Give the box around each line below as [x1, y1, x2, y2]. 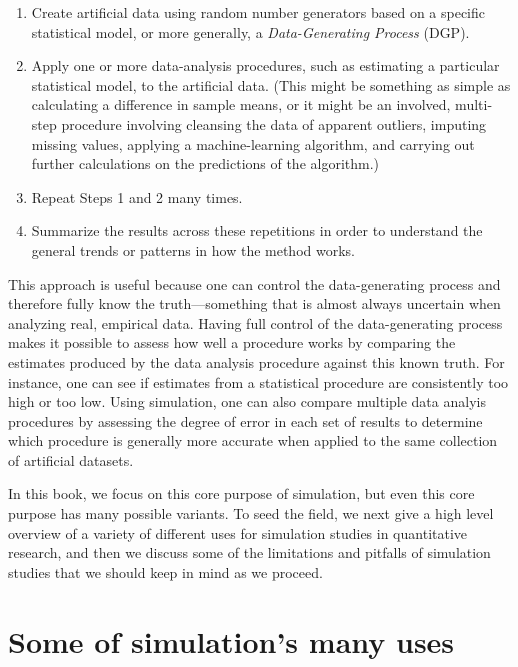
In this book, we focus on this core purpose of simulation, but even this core [8, 483, 475, 504]
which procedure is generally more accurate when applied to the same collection [8, 430, 498, 451]
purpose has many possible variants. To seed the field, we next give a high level [8, 503, 494, 524]
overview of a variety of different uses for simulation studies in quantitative [8, 522, 468, 543]
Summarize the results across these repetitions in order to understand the [31, 220, 483, 241]
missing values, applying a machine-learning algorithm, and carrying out [31, 133, 475, 154]
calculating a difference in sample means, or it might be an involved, [31, 94, 451, 115]
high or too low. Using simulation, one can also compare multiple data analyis [8, 391, 486, 412]
